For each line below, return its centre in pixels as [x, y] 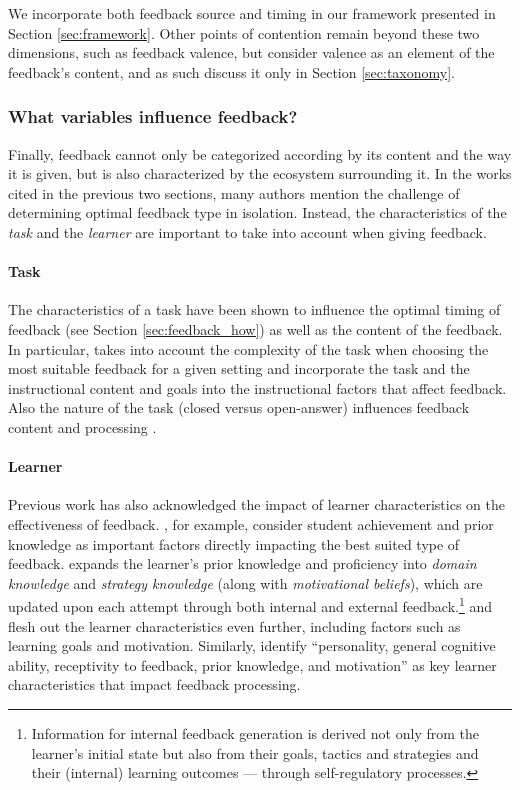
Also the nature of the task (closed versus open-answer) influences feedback [239, 407]
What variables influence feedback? [153, 116]
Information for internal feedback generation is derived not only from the [255, 732]
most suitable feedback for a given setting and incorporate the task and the [239, 368]
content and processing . [82, 426]
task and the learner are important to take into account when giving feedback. [247, 231]
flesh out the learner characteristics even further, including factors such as [234, 625]
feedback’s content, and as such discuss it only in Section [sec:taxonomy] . [231, 71]
